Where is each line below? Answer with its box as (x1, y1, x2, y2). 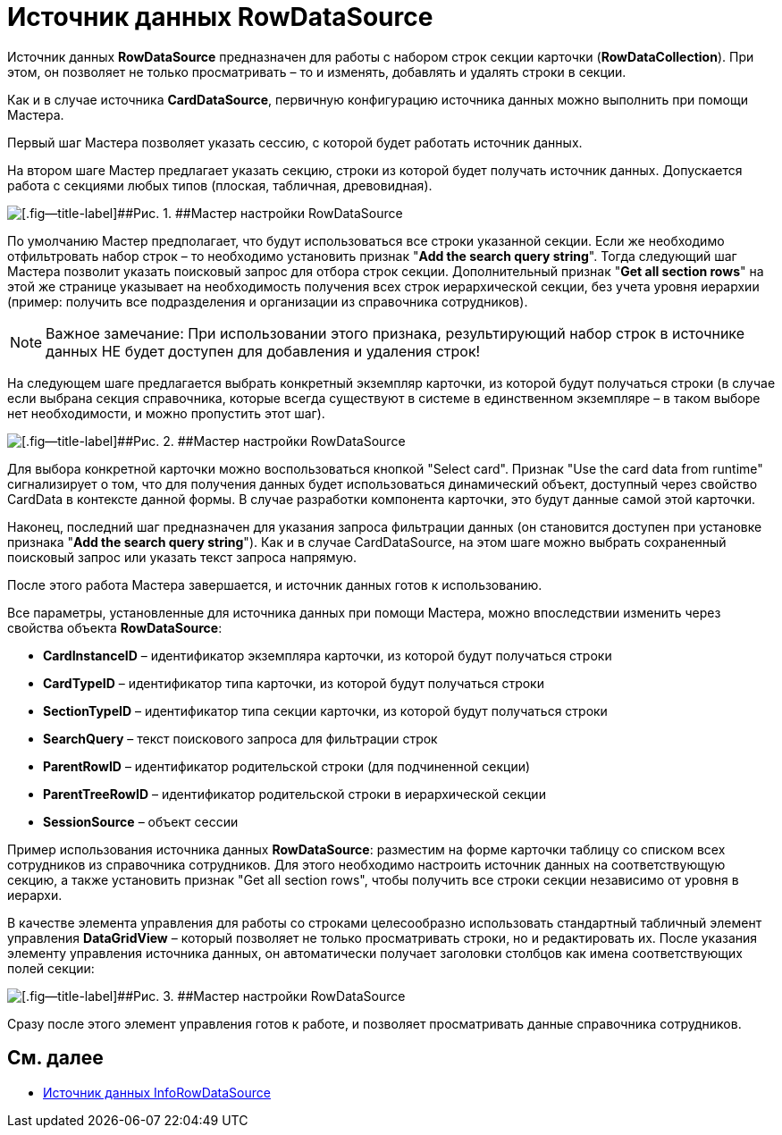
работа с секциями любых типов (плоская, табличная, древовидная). (7, 177, 433, 193)
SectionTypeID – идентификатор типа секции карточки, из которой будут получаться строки (43, 702, 608, 719)
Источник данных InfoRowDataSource (43, 1084, 271, 1100)
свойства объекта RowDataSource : (7, 619, 223, 635)
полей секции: (7, 960, 95, 976)
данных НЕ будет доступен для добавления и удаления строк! (46, 341, 481, 360)
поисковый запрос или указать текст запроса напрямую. (7, 549, 357, 565)
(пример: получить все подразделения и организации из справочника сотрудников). (7, 293, 528, 309)
